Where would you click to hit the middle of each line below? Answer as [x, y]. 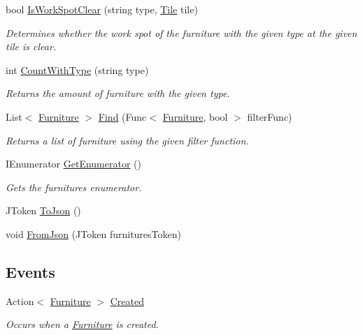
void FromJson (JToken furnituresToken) [93, 233]
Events [30, 271]
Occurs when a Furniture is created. [82, 324]
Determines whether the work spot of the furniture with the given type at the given [181, 32]
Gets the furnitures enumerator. [74, 187]
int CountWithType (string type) [77, 69]
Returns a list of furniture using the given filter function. [127, 140]
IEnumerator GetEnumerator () [73, 164]
